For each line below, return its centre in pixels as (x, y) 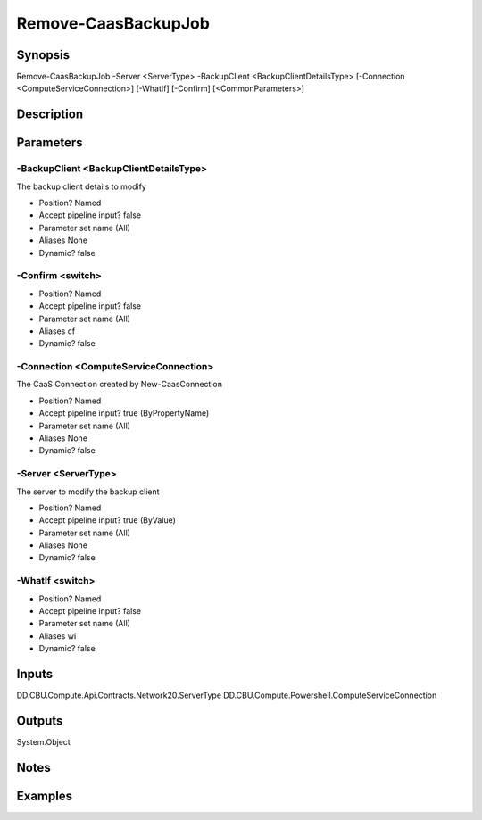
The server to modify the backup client (88, 492)
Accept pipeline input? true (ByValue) (107, 520)
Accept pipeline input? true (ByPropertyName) (124, 413)
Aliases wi (58, 636)
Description (50, 115)
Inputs (35, 674)
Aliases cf (57, 331)
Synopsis (43, 55)
